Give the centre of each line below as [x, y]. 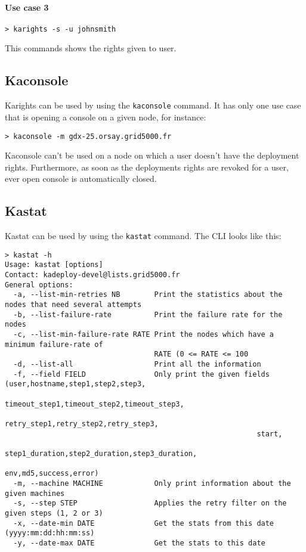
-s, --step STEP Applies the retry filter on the [150, 503]
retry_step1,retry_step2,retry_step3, [82, 424]
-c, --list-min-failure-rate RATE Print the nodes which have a [144, 335]
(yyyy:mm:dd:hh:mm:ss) [50, 533]
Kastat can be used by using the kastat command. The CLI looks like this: [143, 236]
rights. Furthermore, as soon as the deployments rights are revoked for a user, [147, 167]
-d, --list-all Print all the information [137, 365]
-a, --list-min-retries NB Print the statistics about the [148, 295]
